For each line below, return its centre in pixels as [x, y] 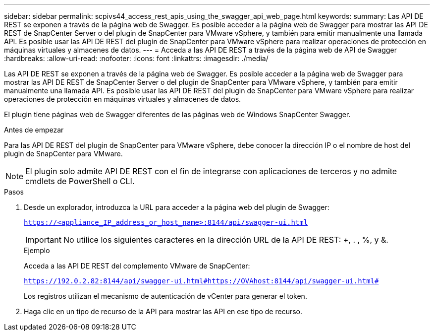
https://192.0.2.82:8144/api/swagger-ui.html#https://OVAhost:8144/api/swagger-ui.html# [201, 281]
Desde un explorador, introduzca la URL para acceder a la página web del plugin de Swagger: [177, 207]
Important [43, 240]
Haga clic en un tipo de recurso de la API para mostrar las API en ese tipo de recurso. [163, 311]
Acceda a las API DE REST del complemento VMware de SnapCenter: [137, 266]
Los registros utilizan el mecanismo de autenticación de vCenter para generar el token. [165, 296]
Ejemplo [37, 250]
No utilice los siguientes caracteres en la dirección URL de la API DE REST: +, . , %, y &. [226, 240]
